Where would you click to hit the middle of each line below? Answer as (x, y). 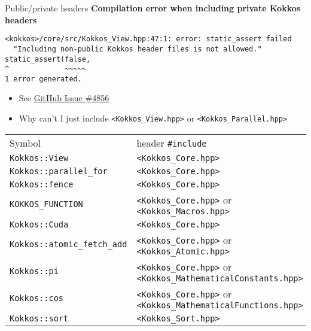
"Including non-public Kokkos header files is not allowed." (138, 49)
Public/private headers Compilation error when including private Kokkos (153, 8)
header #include (172, 142)
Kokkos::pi (34, 271)
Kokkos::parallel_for (59, 171)
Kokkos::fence (42, 184)
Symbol (25, 142)
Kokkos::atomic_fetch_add (68, 245)
